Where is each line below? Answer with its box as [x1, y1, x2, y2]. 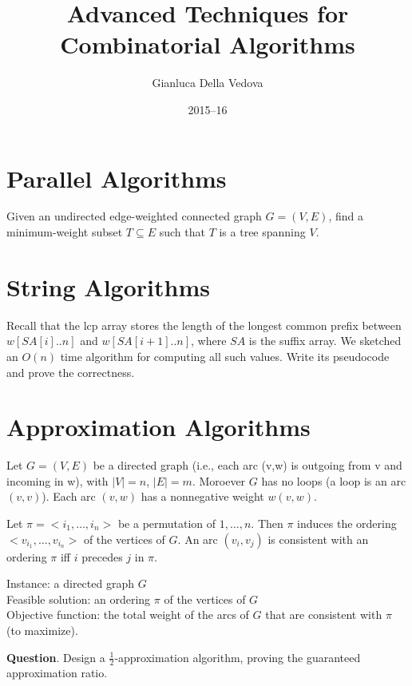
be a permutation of [117, 515, 216, 532]
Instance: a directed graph [6, 575, 134, 592]
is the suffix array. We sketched [248, 332, 402, 349]
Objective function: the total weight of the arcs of [6, 606, 249, 623]
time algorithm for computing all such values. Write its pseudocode [60, 347, 390, 364]
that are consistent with [265, 606, 382, 623]
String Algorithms [6, 270, 210, 303]
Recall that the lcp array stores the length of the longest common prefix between [6, 316, 402, 333]
